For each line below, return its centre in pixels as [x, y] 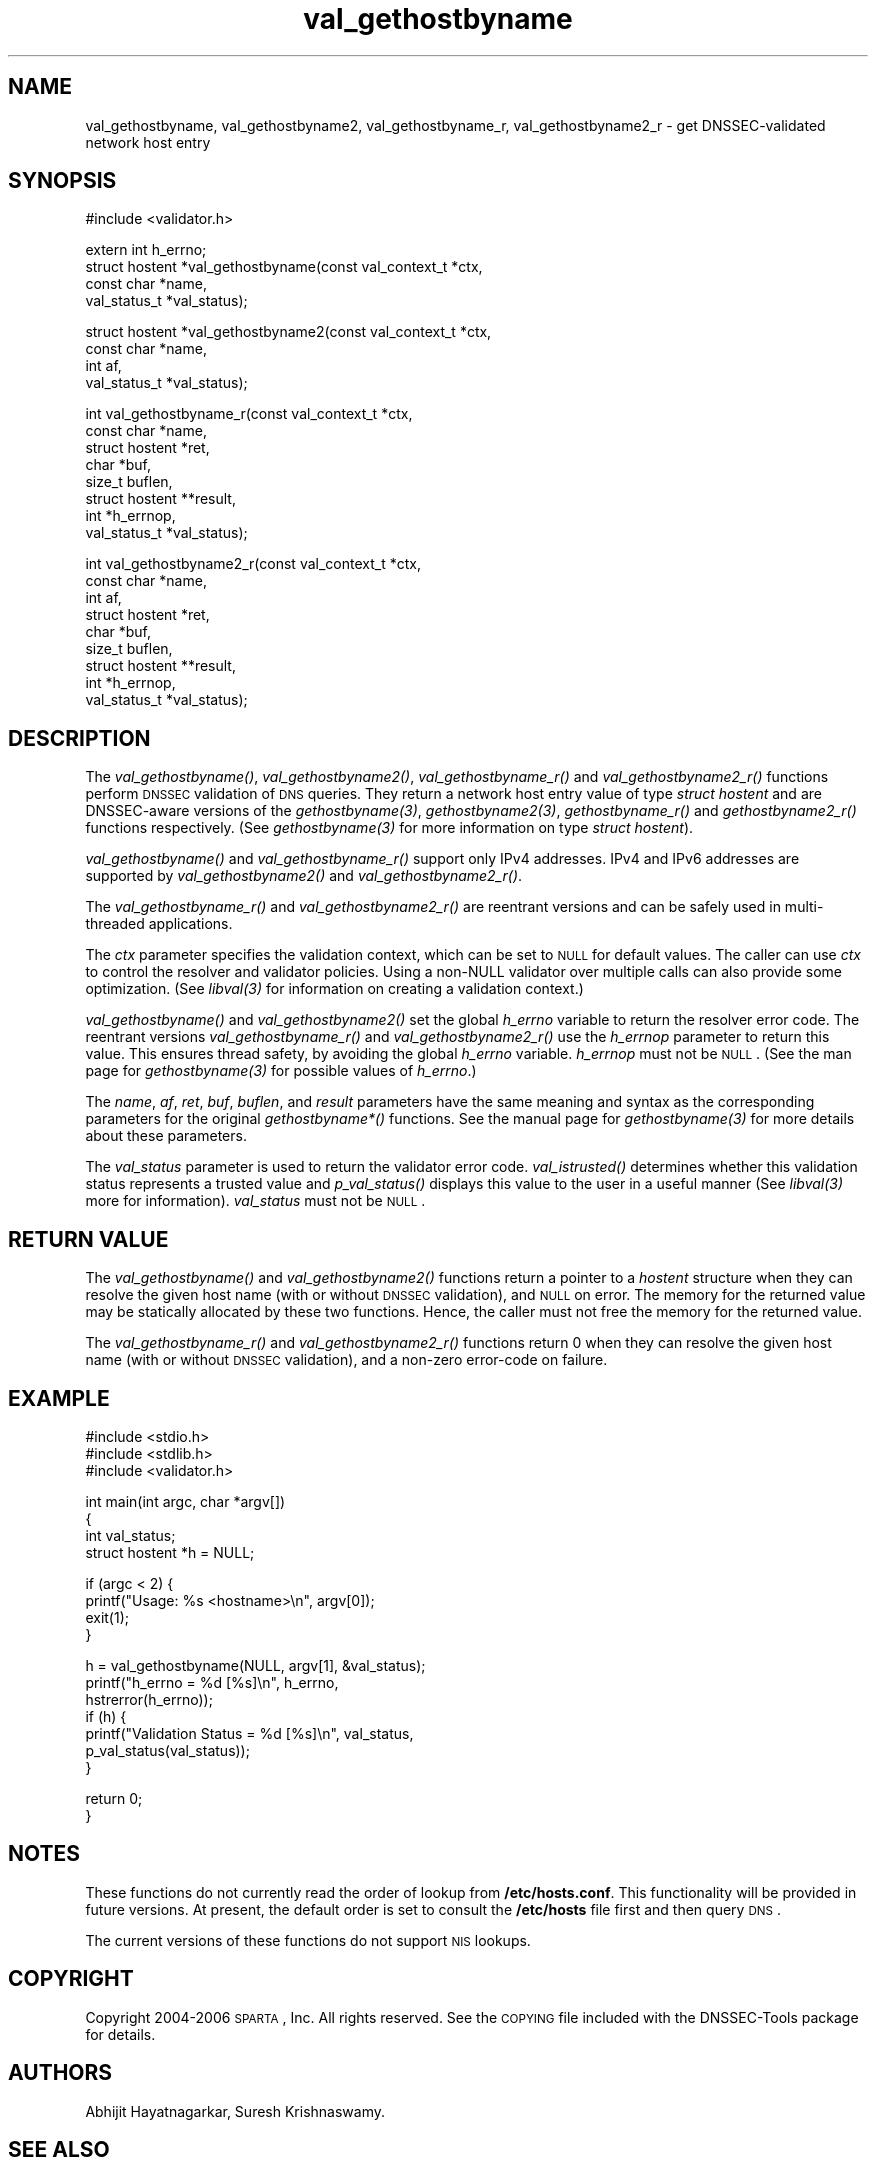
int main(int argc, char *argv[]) [185, 1501]
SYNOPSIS [62, 181]
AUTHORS [60, 2073]
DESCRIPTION [79, 738]
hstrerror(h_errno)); [149, 1699]
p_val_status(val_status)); [167, 1750]
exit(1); [107, 1617]
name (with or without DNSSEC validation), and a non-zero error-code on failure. [346, 1360]
